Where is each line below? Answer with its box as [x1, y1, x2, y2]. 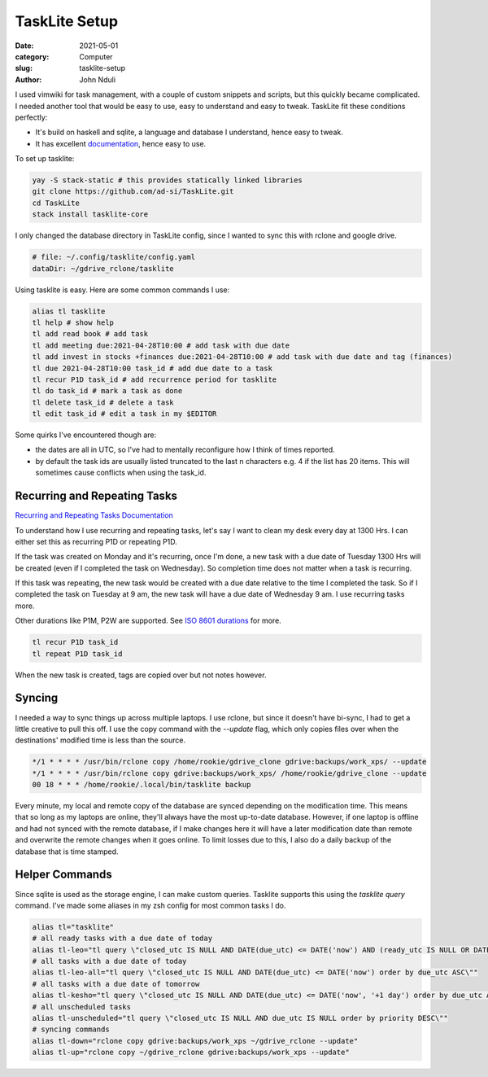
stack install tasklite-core [32, 210, 149, 219]
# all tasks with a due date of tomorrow [32, 979, 200, 988]
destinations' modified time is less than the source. [15, 735, 186, 745]
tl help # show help [32, 317, 114, 327]
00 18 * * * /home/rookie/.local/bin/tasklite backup [32, 780, 251, 790]
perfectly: [15, 112, 48, 122]
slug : [15, 63, 33, 73]
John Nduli [79, 74, 116, 85]
